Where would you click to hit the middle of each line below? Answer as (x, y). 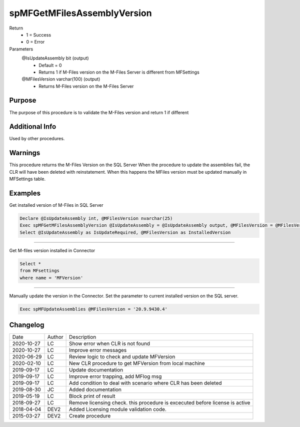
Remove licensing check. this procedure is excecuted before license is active (160, 403)
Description (83, 337)
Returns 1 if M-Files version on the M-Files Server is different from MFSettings (119, 72)
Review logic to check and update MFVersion (122, 357)
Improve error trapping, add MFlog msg (115, 376)
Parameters (21, 49)
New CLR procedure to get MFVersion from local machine (137, 363)
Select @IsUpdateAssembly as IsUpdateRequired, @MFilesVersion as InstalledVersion (125, 232)
